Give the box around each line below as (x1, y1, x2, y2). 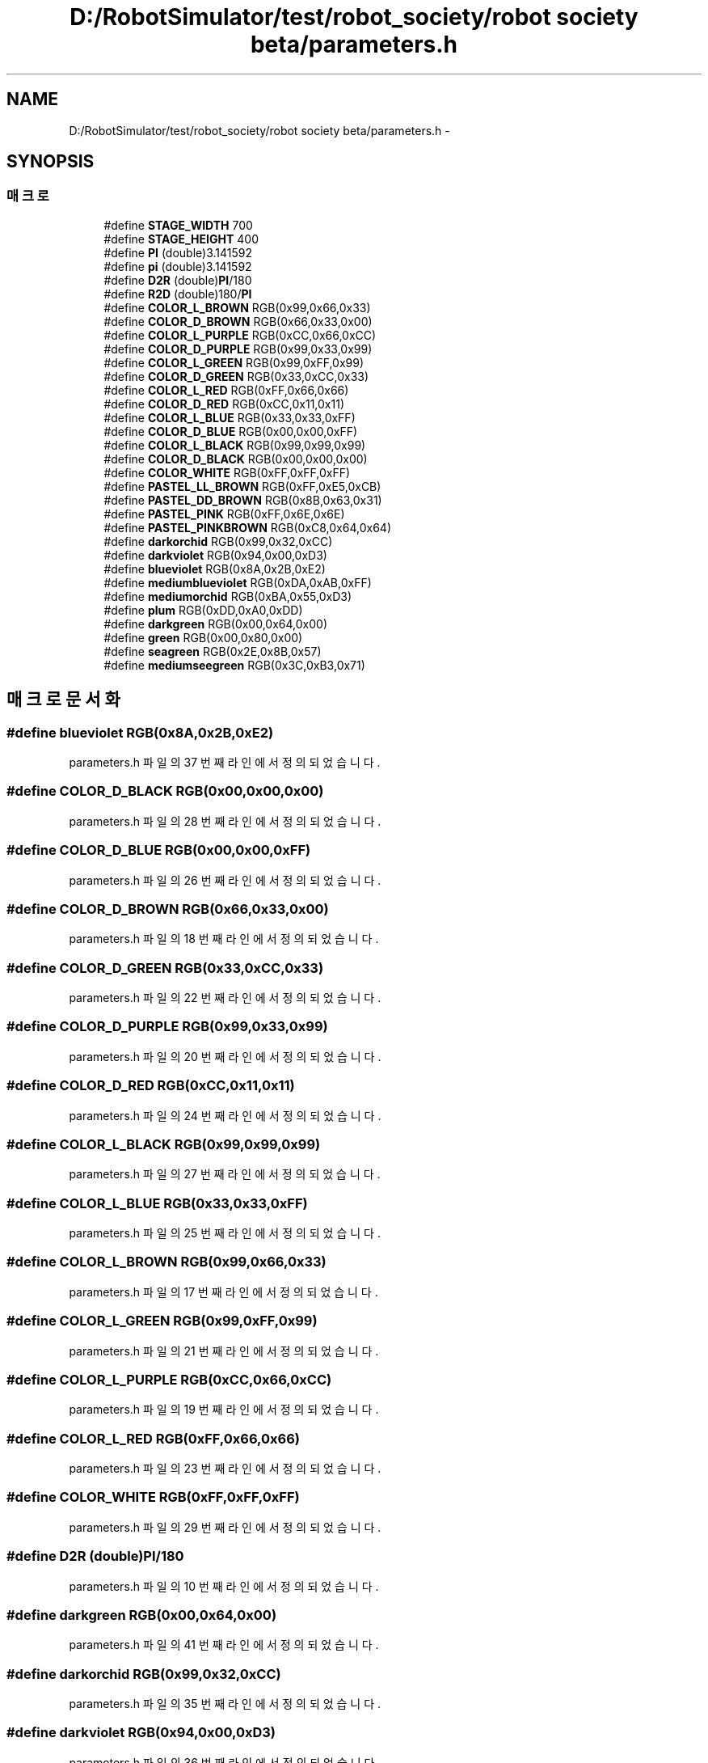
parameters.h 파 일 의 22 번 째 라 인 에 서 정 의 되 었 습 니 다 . (69, 991, 381, 1005)
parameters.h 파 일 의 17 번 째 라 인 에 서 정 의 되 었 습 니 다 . (69, 1284, 378, 1299)
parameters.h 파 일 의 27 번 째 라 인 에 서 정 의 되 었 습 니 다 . (69, 1167, 381, 1182)
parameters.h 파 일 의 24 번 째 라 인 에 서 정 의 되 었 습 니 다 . (69, 1108, 381, 1122)
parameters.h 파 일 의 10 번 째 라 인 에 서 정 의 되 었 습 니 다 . (69, 1579, 379, 1593)
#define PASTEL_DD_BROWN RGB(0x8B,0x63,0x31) (103, 493, 382, 507)
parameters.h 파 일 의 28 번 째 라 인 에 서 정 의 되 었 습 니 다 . (69, 814, 381, 828)
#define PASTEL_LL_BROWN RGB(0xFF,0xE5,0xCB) (103, 479, 381, 493)
